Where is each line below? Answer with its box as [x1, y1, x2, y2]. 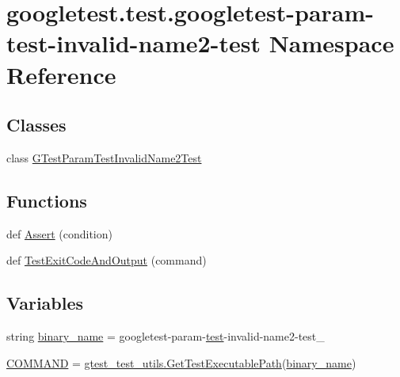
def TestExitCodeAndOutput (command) [6, 252, 207, 268]
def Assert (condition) [6, 225, 112, 242]
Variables [6, 291, 84, 315]
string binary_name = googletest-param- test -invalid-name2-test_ [6, 328, 325, 345]
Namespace [269, 27, 394, 59]
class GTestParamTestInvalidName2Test [6, 149, 202, 166]
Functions [6, 188, 87, 212]
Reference [6, 58, 116, 90]
